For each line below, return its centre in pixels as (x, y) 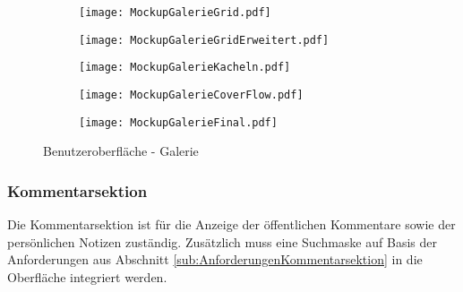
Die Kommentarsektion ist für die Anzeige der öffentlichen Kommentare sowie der (231, 224)
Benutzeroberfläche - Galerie (121, 151)
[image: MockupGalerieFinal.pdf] (178, 122)
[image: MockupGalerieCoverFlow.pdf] (191, 94)
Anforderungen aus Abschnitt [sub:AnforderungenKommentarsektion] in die (215, 259)
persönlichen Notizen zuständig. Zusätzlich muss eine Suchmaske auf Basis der (222, 241)
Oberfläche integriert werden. (87, 276)
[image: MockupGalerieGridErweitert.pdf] (204, 40)
